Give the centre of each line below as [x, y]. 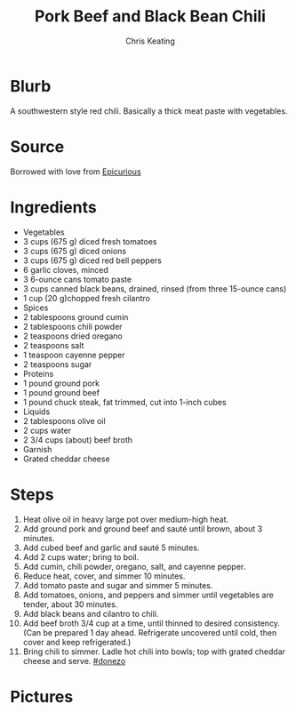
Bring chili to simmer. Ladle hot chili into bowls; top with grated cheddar [154, 652]
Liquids [36, 412]
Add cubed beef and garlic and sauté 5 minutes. [111, 548]
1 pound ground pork [61, 383]
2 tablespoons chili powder [72, 326]
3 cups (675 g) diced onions [75, 251]
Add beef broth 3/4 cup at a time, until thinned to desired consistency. [152, 623]
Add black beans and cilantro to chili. [91, 613]
